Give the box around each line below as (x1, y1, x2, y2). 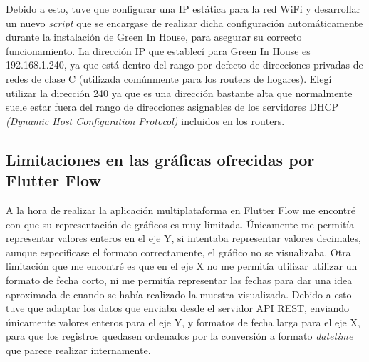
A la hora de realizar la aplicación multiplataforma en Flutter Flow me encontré (6, 202, 356, 217)
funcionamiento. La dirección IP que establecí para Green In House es (6, 43, 311, 58)
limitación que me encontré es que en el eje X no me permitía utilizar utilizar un (6, 258, 358, 273)
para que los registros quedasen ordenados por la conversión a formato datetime (6, 328, 353, 343)
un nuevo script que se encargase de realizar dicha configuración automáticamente (6, 15, 363, 30)
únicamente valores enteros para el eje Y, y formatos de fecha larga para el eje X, (6, 314, 360, 329)
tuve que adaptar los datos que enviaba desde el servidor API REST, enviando (6, 301, 350, 316)
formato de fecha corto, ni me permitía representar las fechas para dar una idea (6, 272, 353, 287)
